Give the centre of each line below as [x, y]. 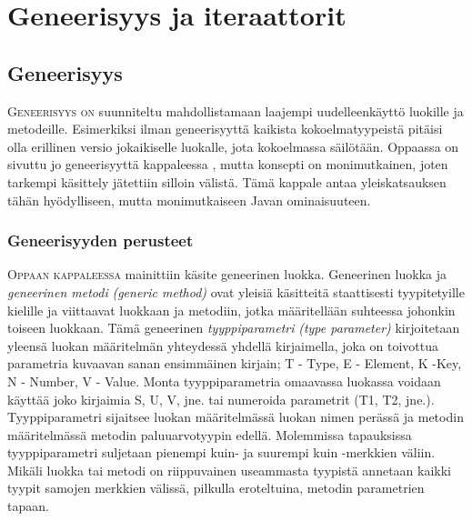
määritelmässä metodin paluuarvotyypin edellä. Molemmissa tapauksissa [210, 434]
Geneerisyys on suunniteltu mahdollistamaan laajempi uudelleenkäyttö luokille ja [236, 110]
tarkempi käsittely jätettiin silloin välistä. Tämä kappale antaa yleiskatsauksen [227, 181]
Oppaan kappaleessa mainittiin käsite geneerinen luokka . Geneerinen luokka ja [227, 274]
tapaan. [28, 506]
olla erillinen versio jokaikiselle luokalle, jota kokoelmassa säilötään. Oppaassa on [233, 146]
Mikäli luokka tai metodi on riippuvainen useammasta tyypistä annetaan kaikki [229, 470]
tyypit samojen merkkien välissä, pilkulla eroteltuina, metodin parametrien [216, 488]
